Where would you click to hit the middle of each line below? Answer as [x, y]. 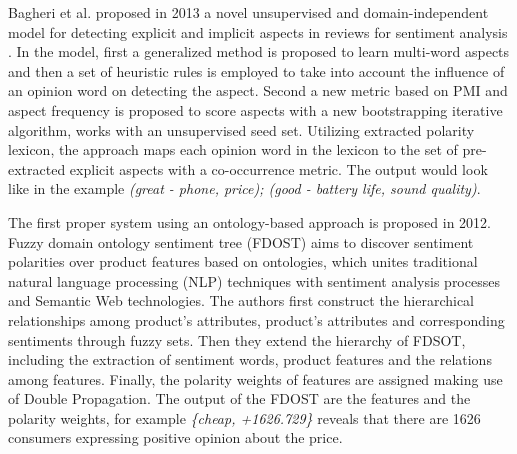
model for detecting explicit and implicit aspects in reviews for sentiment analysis [258, 31]
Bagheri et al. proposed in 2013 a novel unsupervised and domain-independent [248, 12]
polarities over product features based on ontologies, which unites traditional [243, 261]
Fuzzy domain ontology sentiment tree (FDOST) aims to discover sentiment [241, 241]
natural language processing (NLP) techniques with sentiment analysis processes [254, 280]
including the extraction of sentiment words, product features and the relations [250, 359]
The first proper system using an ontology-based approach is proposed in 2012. [249, 221]
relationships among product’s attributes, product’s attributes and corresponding [256, 319]
